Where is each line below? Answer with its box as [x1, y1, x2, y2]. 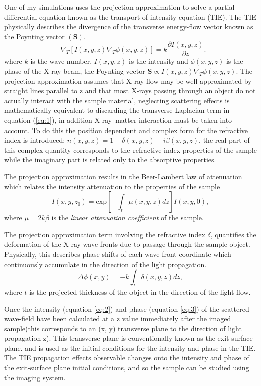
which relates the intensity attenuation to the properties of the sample [4, 181, 220, 191]
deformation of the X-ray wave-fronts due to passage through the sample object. [4, 239, 250, 249]
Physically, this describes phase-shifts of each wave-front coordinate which [4, 248, 231, 259]
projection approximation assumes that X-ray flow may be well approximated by [4, 75, 252, 86]
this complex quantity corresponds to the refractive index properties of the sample [4, 144, 257, 155]
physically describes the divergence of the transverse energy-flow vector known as [4, 21, 253, 32]
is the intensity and [128, 56, 188, 66]
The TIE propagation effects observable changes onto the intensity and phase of [4, 352, 249, 363]
